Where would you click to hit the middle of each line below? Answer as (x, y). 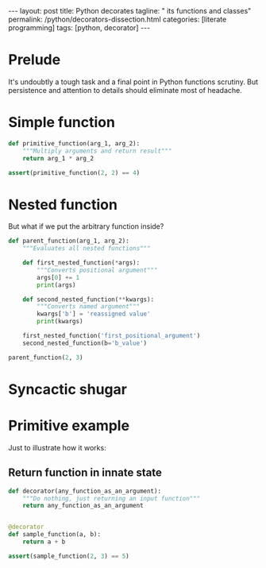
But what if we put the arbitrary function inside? (86, 226)
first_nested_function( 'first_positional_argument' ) (112, 336)
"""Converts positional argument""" (97, 270)
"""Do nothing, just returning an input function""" (112, 498)
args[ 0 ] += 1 (58, 277)
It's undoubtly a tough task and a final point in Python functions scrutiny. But (133, 82)
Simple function (62, 123)
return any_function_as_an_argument (83, 506)
